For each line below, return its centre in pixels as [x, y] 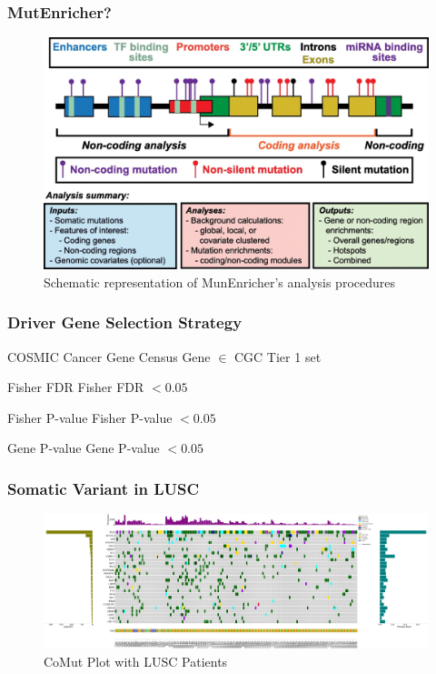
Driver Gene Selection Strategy [125, 322]
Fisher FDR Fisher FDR [76, 387]
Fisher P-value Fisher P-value [90, 417]
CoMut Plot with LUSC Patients [136, 661]
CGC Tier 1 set [278, 356]
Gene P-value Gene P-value [84, 448]
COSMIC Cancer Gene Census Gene [109, 356]
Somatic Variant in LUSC [104, 488]
